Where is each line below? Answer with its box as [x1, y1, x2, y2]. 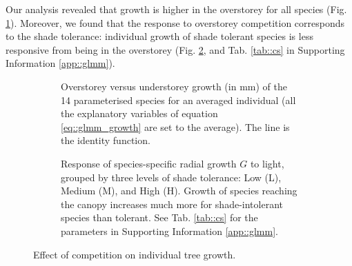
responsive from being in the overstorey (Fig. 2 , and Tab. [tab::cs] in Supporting [6, 42, 345, 57]
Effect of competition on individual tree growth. [33, 247, 236, 261]
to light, [250, 156, 284, 170]
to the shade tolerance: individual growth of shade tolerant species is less [6, 29, 313, 43]
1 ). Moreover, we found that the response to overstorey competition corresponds [6, 15, 345, 30]
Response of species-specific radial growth [61, 156, 237, 170]
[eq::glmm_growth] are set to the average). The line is [61, 119, 290, 134]
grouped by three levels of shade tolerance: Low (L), [61, 170, 282, 184]
